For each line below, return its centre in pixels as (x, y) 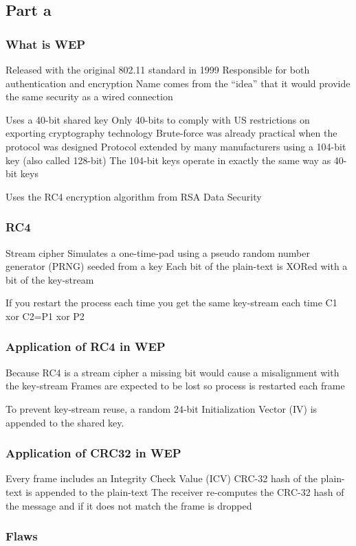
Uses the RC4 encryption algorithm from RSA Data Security (134, 196)
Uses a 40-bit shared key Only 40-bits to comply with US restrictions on (158, 119)
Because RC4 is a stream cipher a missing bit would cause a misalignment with (173, 372)
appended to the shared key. (65, 422)
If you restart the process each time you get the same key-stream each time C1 (171, 303)
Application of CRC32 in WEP (93, 453)
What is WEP (46, 44)
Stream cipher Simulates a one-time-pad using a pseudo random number (158, 252)
